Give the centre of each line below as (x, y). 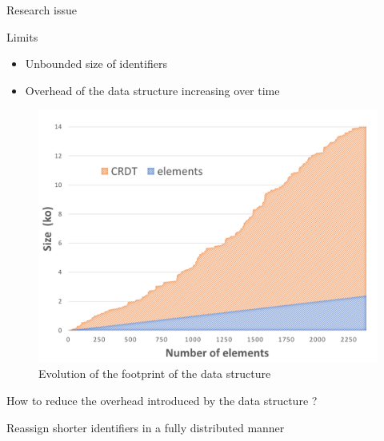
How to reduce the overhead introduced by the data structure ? (162, 400)
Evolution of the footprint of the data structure (155, 373)
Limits (22, 36)
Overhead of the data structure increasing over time (152, 90)
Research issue (42, 10)
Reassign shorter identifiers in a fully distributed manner (146, 427)
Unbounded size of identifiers (96, 64)
